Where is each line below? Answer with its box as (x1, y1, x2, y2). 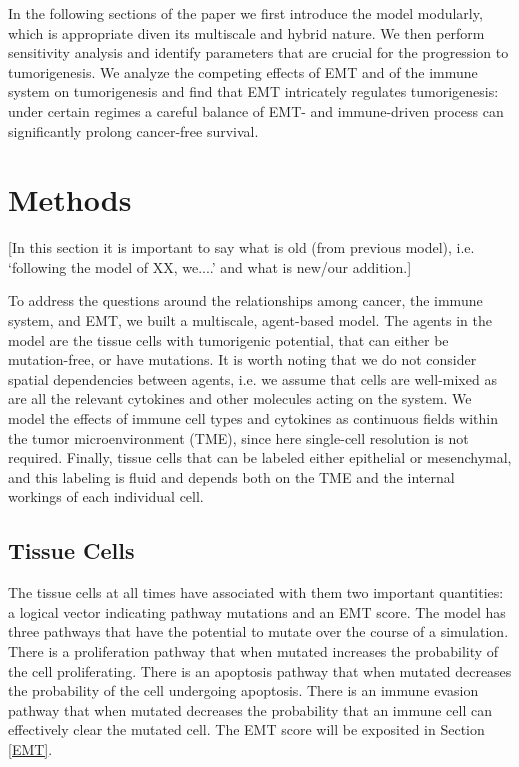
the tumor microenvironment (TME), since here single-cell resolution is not (8, 427, 469, 448)
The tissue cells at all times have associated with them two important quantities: (8, 582, 504, 603)
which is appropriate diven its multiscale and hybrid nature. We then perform (8, 22, 485, 43)
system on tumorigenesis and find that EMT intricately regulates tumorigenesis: (8, 81, 499, 102)
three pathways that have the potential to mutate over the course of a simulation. (8, 621, 509, 642)
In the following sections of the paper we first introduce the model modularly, (8, 3, 483, 23)
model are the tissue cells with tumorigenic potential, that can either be (8, 329, 449, 350)
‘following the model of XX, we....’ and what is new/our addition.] (8, 256, 412, 277)
